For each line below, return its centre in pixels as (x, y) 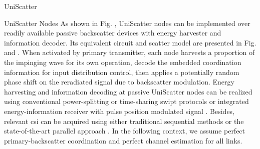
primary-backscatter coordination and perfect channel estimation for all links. (123, 140)
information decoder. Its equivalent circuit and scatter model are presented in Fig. (130, 42)
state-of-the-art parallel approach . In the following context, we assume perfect (125, 131)
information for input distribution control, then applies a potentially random (122, 72)
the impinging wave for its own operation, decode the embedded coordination (123, 62)
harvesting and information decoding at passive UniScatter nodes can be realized (128, 91)
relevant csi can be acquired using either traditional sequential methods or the (124, 121)
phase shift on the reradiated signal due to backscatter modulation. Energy (119, 82)
